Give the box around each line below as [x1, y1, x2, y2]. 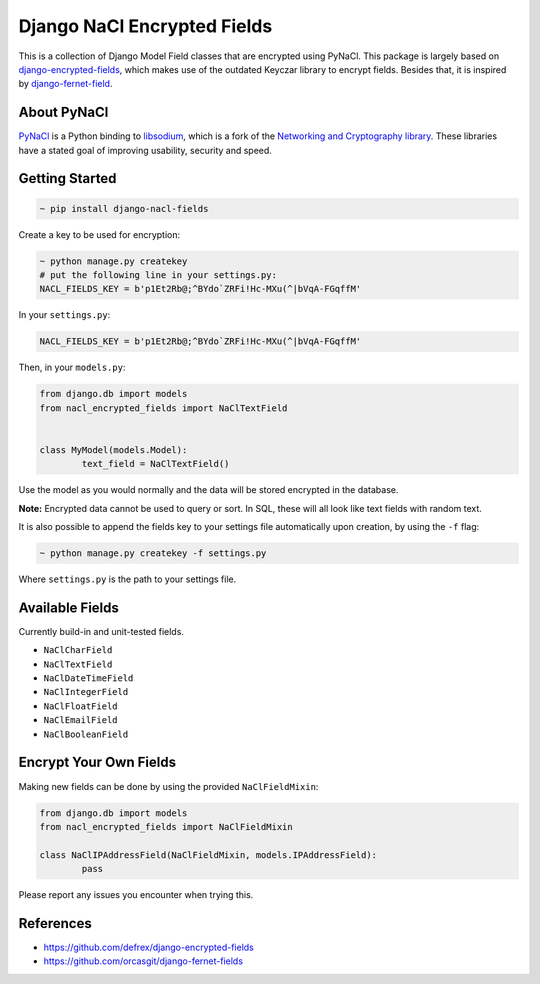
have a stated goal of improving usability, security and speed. [18, 144, 272, 156]
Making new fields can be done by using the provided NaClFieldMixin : [18, 780, 319, 792]
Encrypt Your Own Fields [18, 754, 177, 771]
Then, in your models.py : [18, 361, 126, 374]
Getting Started [18, 170, 117, 187]
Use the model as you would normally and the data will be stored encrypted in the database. [18, 484, 399, 496]
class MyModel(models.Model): [39, 444, 188, 455]
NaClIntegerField [43, 686, 129, 698]
